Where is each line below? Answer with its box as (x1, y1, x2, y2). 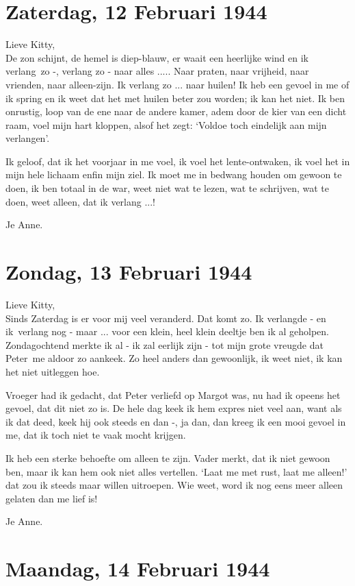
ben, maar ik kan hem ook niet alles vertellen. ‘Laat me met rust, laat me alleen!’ (5, 464, 347, 478)
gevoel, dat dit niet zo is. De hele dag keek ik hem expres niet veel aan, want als (5, 401, 342, 415)
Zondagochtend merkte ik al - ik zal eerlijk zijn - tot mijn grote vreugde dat (5, 337, 324, 352)
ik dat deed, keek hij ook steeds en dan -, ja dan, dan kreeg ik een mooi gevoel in (5, 414, 346, 428)
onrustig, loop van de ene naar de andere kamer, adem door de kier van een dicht (5, 104, 347, 119)
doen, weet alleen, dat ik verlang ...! (5, 194, 155, 208)
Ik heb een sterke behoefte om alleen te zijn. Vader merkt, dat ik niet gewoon (5, 450, 330, 465)
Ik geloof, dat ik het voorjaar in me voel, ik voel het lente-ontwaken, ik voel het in (5, 154, 350, 168)
